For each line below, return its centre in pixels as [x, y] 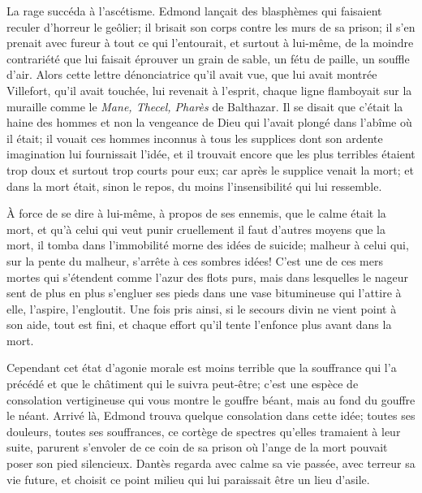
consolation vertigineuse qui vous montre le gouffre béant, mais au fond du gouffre [211, 399]
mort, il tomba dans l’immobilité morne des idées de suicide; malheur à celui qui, [208, 245]
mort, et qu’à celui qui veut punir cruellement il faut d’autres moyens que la [196, 229]
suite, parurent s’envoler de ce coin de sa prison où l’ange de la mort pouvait [197, 447]
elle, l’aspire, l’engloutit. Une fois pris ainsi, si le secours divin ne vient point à [202, 308]
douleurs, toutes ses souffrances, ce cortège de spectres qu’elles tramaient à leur [204, 431]
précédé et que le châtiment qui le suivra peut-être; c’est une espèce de [183, 384]
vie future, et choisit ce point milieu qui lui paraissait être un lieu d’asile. [188, 479]
